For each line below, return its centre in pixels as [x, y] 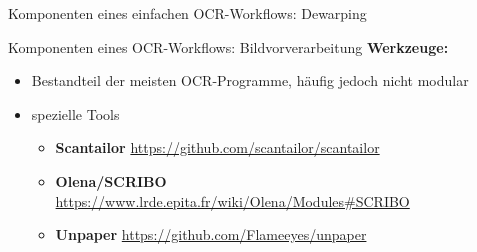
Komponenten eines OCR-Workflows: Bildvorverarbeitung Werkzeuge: [228, 46]
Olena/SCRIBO [111, 180]
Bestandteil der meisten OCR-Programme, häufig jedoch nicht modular [250, 80]
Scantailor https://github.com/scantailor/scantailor [217, 147]
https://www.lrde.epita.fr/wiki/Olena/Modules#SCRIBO [232, 200]
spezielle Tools [75, 113]
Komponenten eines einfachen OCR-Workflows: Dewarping [187, 13]
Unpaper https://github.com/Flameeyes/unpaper [211, 234]
